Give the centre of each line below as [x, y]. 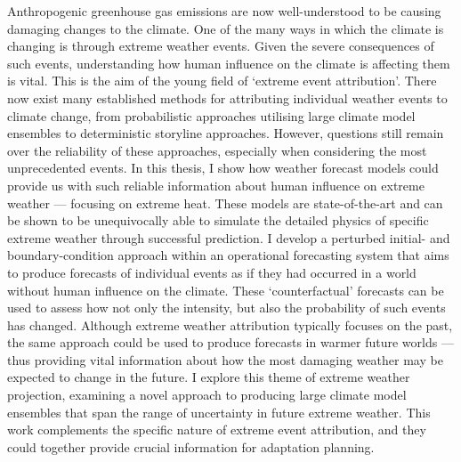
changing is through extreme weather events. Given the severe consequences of [221, 46]
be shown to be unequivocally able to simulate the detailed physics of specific [218, 220]
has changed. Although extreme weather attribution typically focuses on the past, [230, 324]
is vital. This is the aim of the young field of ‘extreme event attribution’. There [222, 81]
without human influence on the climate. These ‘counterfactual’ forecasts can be [226, 290]
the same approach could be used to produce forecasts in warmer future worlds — [230, 342]
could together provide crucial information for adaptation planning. [191, 446]
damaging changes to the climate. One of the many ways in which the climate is [226, 28]
